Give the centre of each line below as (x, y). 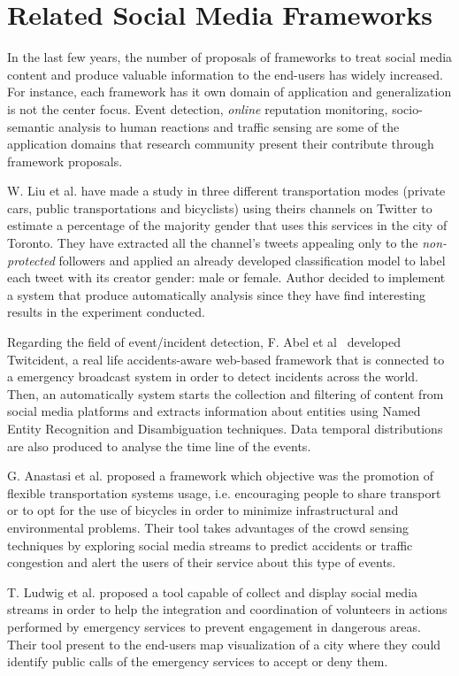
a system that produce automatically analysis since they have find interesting (217, 294)
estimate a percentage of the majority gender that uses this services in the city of (227, 225)
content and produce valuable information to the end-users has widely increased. (225, 74)
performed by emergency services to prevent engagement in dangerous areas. (214, 626)
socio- (407, 108)
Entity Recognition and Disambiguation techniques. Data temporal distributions (225, 428)
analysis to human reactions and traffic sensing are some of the (229, 126)
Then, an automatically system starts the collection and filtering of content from (226, 393)
